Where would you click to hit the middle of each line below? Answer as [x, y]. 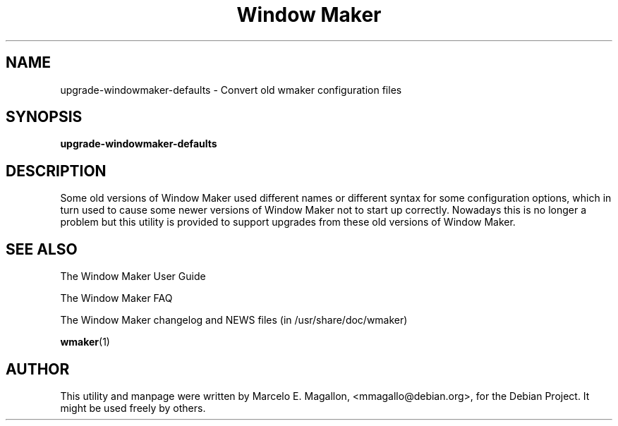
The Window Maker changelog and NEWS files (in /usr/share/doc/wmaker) [234, 320]
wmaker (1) [85, 342]
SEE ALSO [42, 249]
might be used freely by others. [133, 408]
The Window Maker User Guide [133, 276]
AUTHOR [38, 369]
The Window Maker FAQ [116, 298]
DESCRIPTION [56, 171]
